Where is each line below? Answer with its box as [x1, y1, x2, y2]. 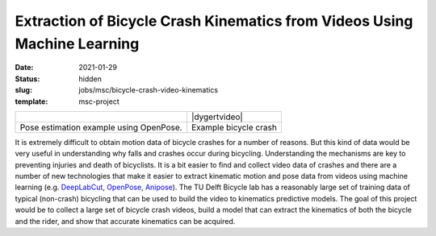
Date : [15, 63, 34, 72]
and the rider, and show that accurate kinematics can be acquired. [15, 216, 236, 226]
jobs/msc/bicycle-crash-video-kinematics [78, 85, 218, 95]
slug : [15, 85, 32, 95]
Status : [15, 73, 40, 84]
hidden [78, 73, 103, 84]
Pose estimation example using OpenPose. [19, 122, 182, 133]
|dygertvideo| [191, 111, 244, 122]
